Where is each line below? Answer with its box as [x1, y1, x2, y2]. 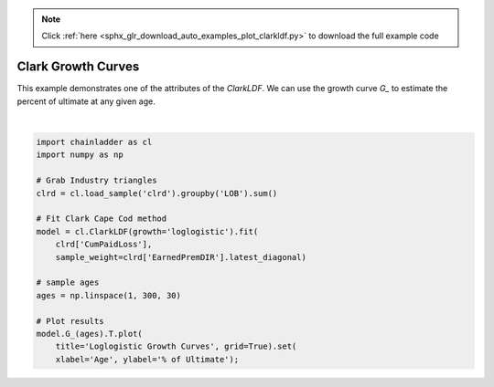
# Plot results [36, 316, 104, 326]
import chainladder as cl [36, 137, 153, 148]
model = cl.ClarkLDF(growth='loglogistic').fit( [36, 226, 259, 236]
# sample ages [36, 277, 100, 288]
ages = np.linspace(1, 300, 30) [36, 290, 182, 300]
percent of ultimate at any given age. [16, 96, 156, 107]
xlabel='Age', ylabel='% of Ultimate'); [55, 354, 240, 364]
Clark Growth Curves [16, 59, 140, 75]
